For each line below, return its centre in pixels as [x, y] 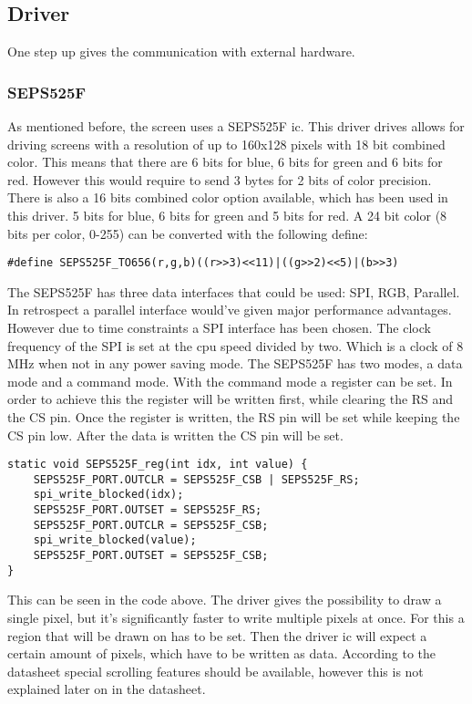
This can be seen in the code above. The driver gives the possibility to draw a [225, 600]
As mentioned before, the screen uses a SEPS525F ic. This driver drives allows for [236, 126]
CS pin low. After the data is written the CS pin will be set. [175, 435]
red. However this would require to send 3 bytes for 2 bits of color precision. [220, 179]
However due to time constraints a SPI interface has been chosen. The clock [219, 328]
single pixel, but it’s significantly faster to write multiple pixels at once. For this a [236, 618]
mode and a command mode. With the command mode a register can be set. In [230, 381]
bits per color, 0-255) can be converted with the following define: [188, 233]
